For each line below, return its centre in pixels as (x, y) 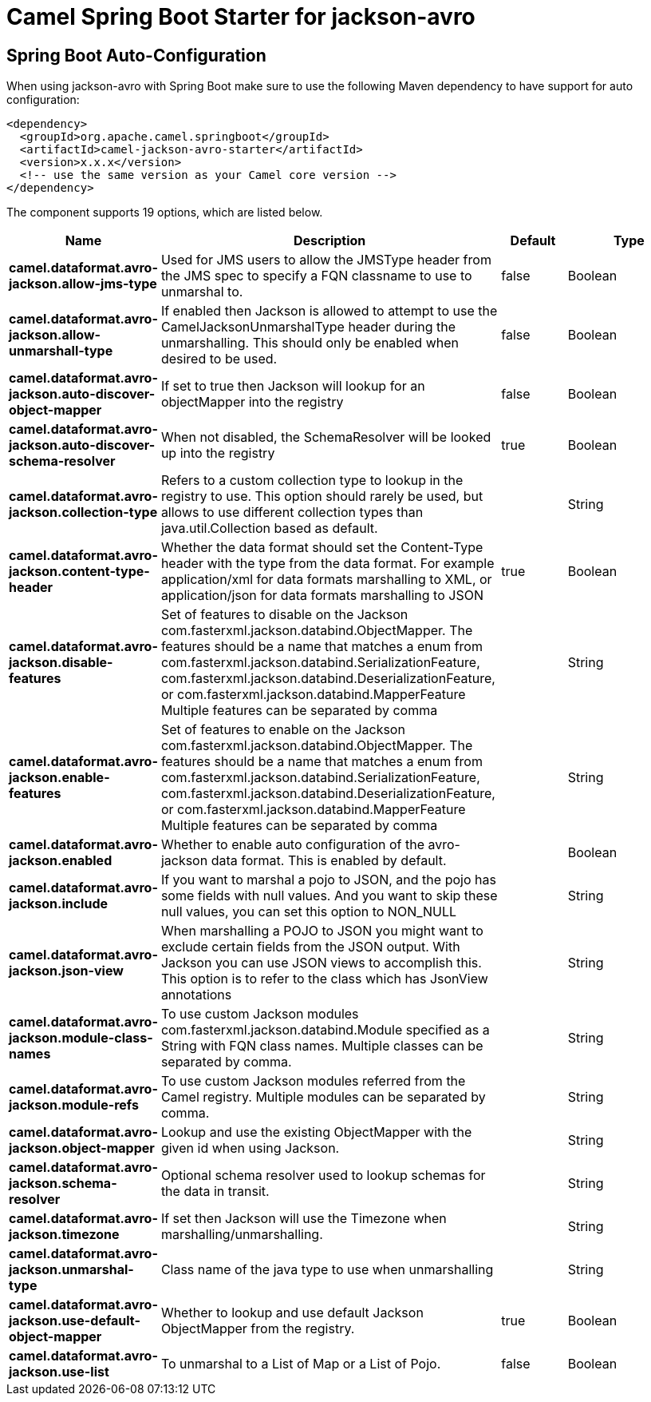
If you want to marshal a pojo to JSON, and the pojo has (328, 880)
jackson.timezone (64, 1235)
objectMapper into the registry (252, 402)
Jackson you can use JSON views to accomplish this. (321, 963)
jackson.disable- (61, 663)
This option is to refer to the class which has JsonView (324, 979)
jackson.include (59, 904)
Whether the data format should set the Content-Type (322, 548)
